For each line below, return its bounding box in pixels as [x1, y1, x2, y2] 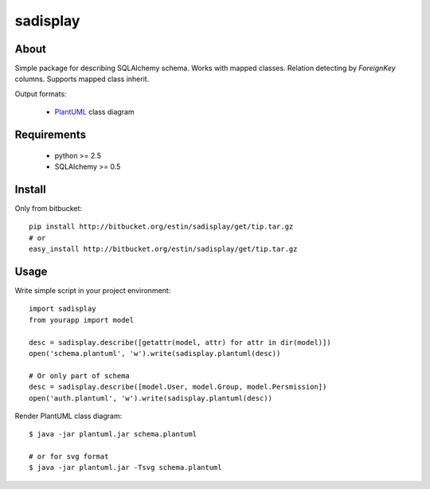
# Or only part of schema [29, 371, 131, 380]
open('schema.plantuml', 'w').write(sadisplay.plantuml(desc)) [29, 349, 281, 358]
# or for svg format [29, 452, 109, 461]
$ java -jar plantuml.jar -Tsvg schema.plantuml [29, 463, 222, 472]
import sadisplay [29, 304, 96, 314]
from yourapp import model [29, 315, 135, 324]
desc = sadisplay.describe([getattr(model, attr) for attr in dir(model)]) [29, 338, 331, 346]
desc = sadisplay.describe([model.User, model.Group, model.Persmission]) [29, 382, 327, 392]
